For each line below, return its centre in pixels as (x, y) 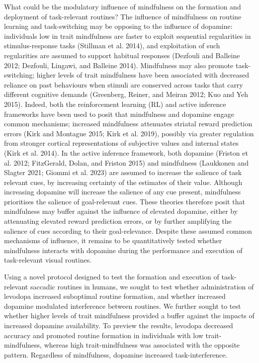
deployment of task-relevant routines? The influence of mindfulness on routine (123, 16)
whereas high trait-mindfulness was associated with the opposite (142, 345)
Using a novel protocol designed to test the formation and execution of (112, 277)
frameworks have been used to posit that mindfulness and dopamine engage (119, 114)
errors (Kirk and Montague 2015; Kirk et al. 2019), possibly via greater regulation (129, 133)
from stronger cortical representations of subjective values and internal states (121, 143)
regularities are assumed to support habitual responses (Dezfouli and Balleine (122, 55)
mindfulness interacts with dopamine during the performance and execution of (123, 250)
